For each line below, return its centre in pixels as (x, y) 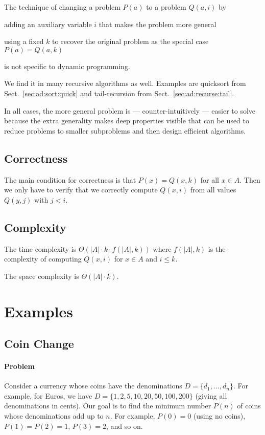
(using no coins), (219, 416)
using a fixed (24, 41)
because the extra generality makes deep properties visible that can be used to (127, 121)
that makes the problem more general (158, 24)
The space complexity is (42, 276)
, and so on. (124, 426)
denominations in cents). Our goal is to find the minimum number (108, 406)
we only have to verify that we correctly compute (81, 190)
